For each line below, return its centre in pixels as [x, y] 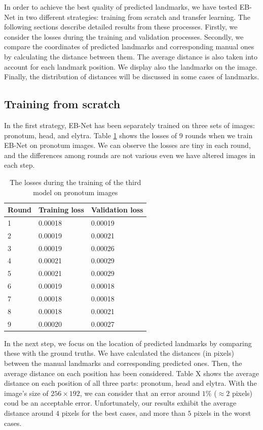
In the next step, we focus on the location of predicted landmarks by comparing [128, 343]
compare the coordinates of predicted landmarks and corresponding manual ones [129, 47]
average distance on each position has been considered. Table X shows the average [131, 373]
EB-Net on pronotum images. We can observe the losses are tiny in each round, [127, 145]
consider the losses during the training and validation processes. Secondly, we [124, 36]
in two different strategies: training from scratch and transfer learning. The [134, 17]
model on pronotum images [76, 192]
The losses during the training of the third [76, 182]
